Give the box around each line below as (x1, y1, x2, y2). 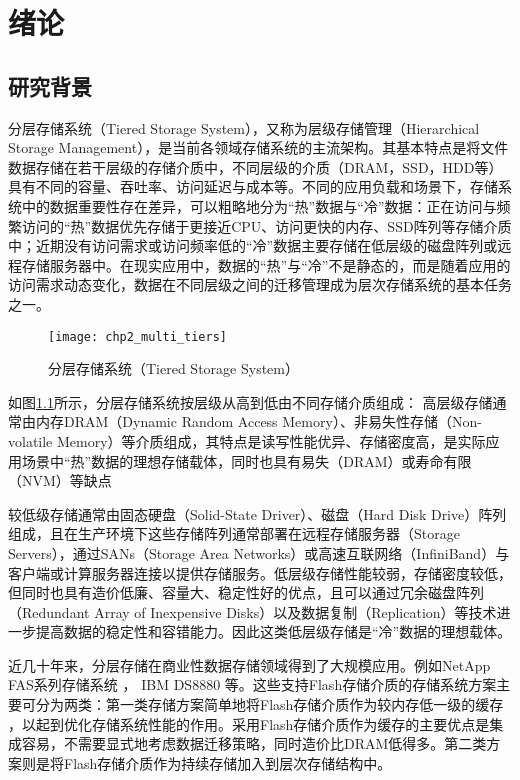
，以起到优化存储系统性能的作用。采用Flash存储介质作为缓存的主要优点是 (8, 713, 490, 734)
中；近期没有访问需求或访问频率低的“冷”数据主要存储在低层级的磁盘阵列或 (8, 235, 498, 256)
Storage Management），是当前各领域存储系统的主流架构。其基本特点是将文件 (8, 137, 509, 158)
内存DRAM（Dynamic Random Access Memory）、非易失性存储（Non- (35, 411, 482, 432)
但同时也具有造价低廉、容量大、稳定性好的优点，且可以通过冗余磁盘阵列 (8, 582, 484, 603)
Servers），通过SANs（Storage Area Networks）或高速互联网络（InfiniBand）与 (8, 542, 510, 563)
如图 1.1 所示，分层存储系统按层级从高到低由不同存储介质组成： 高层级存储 (8, 391, 493, 412)
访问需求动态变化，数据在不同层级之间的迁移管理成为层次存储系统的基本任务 (8, 274, 512, 295)
